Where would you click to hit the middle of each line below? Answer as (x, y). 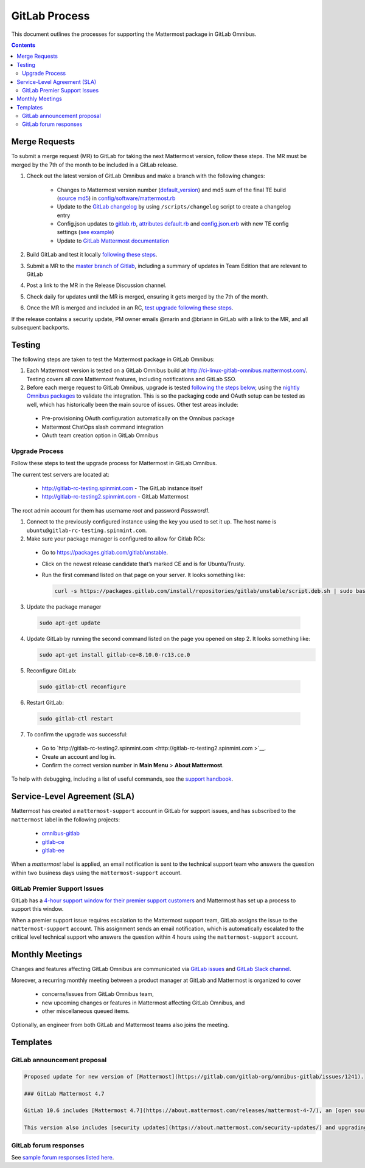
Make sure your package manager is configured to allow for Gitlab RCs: (116, 539)
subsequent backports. (40, 327)
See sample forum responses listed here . (63, 1157)
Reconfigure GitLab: (52, 670)
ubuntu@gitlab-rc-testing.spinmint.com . (87, 530)
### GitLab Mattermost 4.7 (64, 1094)
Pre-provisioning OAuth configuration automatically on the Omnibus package (138, 418)
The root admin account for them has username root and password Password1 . (110, 510)
